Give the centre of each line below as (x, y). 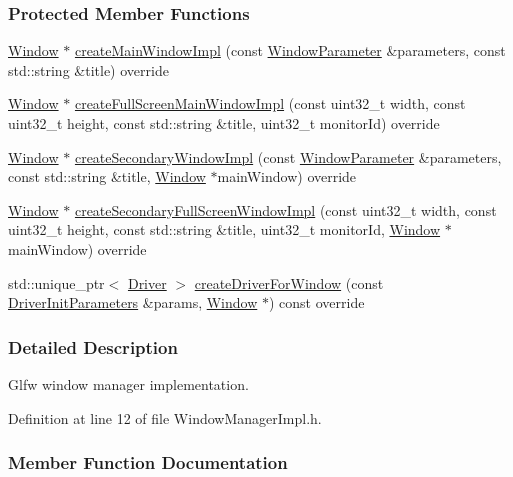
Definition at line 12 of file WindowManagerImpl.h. (165, 417)
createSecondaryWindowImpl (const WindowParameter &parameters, (288, 156)
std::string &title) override (88, 69)
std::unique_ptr (56, 282)
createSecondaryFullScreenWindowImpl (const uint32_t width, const (285, 209)
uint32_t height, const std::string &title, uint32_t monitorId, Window (224, 229)
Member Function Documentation (148, 462)
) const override (316, 302)
